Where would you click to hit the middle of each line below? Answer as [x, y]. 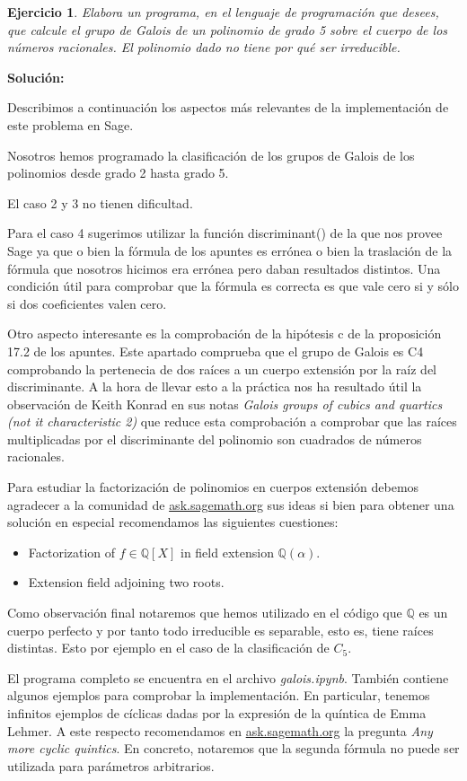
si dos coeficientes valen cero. [87, 303]
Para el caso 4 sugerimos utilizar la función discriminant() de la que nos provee [225, 233]
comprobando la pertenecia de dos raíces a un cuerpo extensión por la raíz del [222, 369]
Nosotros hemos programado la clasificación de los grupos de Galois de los [211, 155]
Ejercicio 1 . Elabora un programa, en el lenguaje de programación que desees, [223, 12]
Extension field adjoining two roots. [126, 582]
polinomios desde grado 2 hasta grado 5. [118, 173]
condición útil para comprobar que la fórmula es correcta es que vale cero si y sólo [233, 286]
